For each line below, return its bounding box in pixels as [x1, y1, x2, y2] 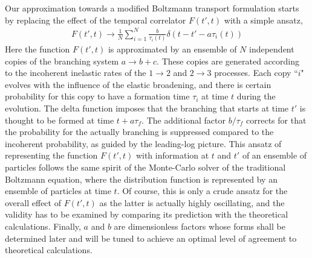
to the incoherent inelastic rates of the [5, 66, 146, 79]
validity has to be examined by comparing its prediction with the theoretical [5, 208, 288, 221]
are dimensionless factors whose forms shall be [114, 219, 285, 232]
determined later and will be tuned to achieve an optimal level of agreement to [5, 231, 297, 244]
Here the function [5, 43, 70, 55]
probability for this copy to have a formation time [5, 90, 190, 102]
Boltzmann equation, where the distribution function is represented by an [5, 172, 278, 185]
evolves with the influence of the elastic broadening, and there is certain [5, 78, 271, 90]
